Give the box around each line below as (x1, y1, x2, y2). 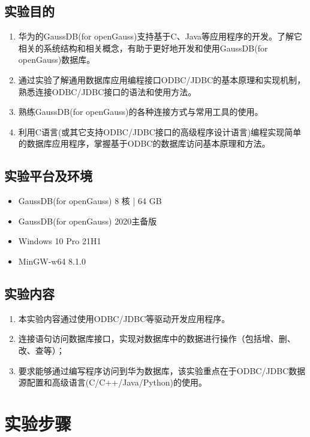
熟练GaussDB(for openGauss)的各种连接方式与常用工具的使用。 (18, 105, 263, 118)
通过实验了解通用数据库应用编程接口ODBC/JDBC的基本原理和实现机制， (18, 73, 306, 86)
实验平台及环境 (4, 166, 92, 185)
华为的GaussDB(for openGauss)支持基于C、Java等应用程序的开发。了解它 (18, 30, 303, 43)
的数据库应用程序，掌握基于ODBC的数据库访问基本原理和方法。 (18, 137, 270, 150)
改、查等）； (18, 344, 65, 356)
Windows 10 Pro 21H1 (18, 235, 101, 247)
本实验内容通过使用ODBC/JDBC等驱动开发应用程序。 (18, 312, 230, 324)
